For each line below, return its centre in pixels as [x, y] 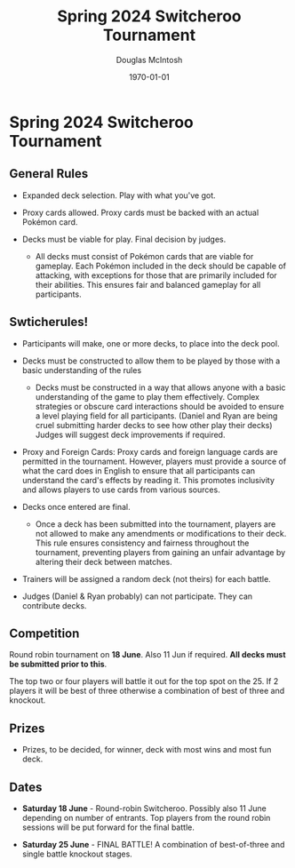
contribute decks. [54, 605]
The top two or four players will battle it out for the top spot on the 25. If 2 [144, 681]
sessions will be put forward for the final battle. [108, 827]
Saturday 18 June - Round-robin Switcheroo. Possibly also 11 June [144, 808]
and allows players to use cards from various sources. [121, 490]
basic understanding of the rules [82, 370]
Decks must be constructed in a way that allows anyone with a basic [160, 387]
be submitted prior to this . [58, 665]
